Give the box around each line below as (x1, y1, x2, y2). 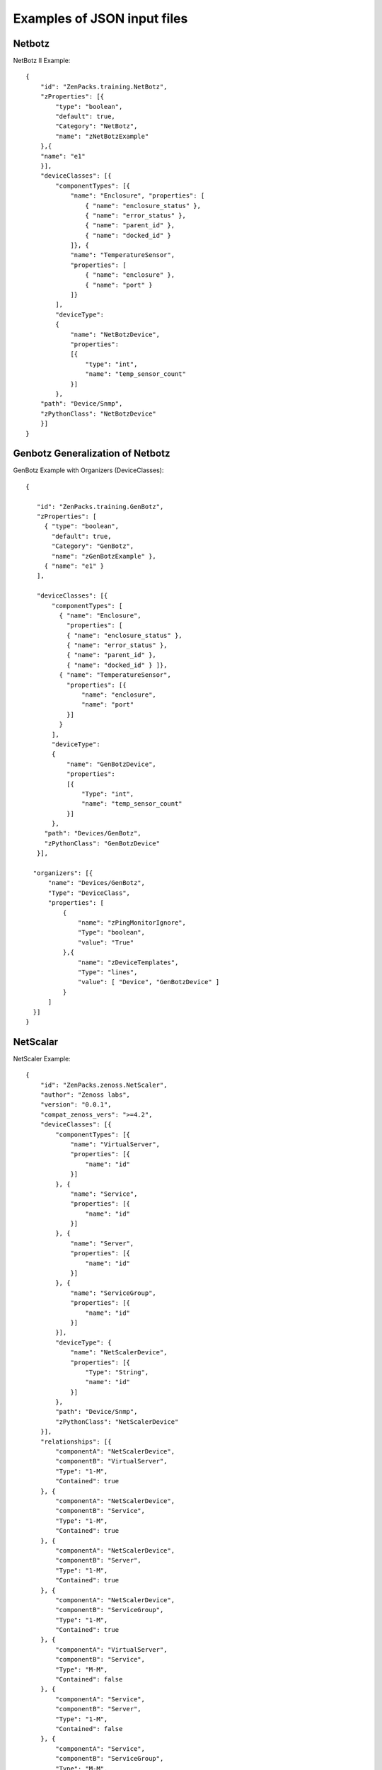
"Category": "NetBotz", (55, 122, 138, 130)
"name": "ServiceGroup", (70, 1289, 157, 1297)
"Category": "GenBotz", (52, 542, 134, 550)
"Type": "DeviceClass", (47, 889, 131, 897)
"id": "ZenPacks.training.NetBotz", (40, 82, 168, 91)
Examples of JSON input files (13, 11, 188, 26)
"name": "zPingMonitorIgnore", (78, 919, 187, 927)
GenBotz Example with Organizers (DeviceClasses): (13, 466, 164, 474)
